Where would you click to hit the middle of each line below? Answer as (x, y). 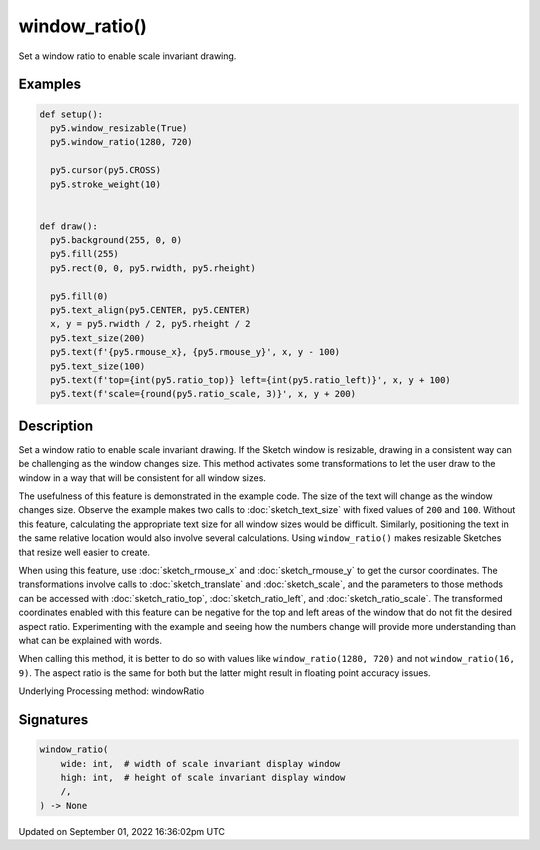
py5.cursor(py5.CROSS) (106, 170)
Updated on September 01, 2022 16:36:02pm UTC (121, 831)
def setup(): (71, 114)
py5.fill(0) (79, 296)
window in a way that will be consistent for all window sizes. (142, 477)
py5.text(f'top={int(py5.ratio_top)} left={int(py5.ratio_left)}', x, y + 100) (251, 379)
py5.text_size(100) (98, 366)
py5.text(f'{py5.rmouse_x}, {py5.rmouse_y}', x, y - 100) (195, 352)
